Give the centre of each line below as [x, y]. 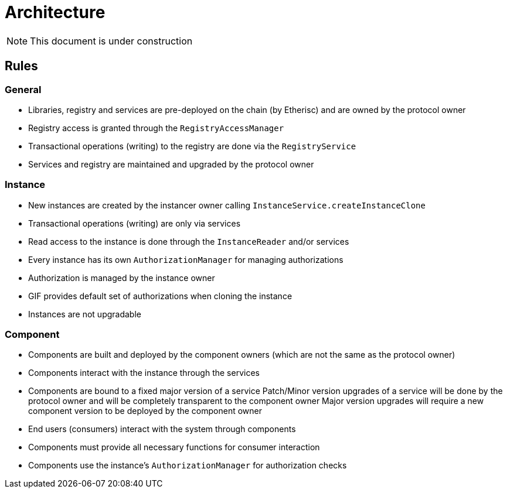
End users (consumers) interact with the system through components [162, 429]
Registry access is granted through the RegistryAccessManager [156, 128]
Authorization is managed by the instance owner [122, 278]
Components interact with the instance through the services [144, 373]
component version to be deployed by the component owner [145, 411]
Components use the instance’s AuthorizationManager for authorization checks [188, 465]
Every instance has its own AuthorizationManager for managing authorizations [186, 259]
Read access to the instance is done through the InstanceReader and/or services [189, 241]
